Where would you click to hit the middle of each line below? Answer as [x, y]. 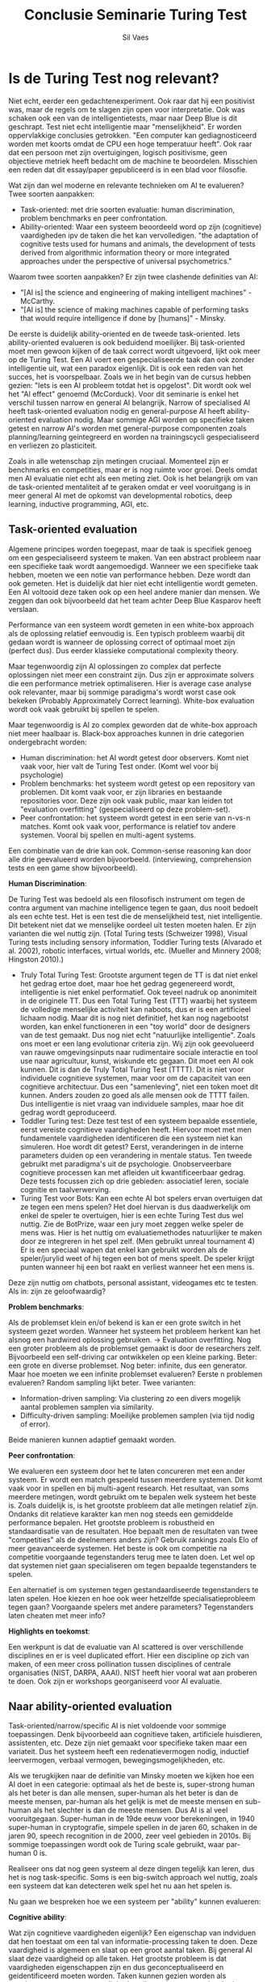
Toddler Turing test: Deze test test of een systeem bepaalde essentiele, [139, 1120]
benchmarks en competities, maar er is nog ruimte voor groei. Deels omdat [133, 470]
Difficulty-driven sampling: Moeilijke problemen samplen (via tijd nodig [138, 1415]
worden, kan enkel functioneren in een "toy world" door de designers [135, 1026]
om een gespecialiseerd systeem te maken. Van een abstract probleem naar [135, 557]
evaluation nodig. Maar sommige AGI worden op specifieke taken [146, 420]
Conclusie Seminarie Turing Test [135, 15]
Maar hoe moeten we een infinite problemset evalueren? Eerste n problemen [135, 1374]
